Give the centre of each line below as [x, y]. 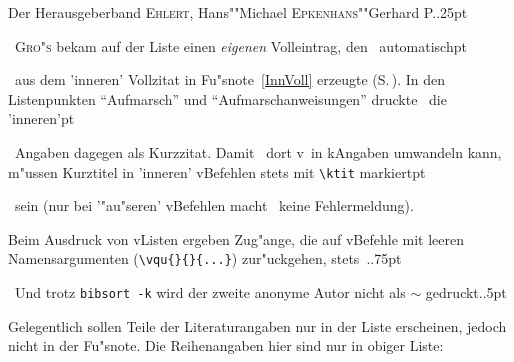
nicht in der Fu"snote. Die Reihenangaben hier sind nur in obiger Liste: [226, 345]
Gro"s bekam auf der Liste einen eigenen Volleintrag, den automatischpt [241, 45]
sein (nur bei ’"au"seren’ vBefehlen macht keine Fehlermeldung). [214, 205]
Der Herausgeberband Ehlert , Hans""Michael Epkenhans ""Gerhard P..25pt [238, 12]
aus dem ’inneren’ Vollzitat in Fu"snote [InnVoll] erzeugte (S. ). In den [230, 79]
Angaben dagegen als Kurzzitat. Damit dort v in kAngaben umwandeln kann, [258, 151]
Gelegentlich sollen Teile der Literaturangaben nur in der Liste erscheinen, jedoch [257, 325]
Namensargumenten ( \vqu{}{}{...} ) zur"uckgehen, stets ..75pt [205, 258]
